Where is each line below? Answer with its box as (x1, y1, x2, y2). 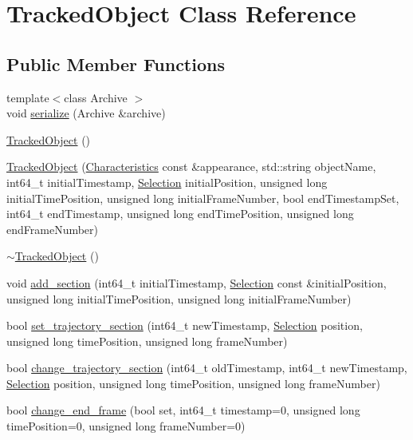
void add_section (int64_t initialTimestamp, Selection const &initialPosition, (6, 274, 387, 291)
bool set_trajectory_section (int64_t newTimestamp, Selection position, (6, 317, 363, 334)
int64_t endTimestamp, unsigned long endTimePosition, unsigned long (6, 205, 354, 222)
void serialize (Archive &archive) (6, 105, 166, 121)
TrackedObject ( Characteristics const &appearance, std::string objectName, (6, 158, 376, 175)
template (6, 89, 49, 105)
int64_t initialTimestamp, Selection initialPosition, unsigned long (6, 173, 328, 190)
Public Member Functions (6, 51, 225, 76)
